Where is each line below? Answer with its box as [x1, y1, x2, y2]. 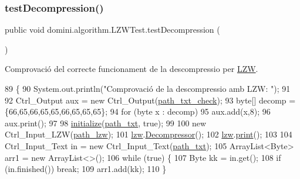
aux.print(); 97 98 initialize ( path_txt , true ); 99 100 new [5, 116, 207, 129]
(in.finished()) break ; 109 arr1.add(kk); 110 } [5, 163, 167, 175]
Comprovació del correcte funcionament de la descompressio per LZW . [5, 63, 258, 75]
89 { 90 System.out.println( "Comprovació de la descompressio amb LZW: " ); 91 [5, 82, 291, 94]
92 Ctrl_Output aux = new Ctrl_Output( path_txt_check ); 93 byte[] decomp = [5, 94, 296, 106]
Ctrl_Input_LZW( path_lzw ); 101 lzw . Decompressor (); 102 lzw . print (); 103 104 [5, 128, 292, 140]
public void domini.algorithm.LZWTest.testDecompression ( [5, 23, 220, 36]
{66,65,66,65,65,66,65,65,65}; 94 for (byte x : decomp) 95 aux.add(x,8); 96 [5, 105, 271, 118]
